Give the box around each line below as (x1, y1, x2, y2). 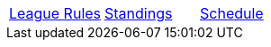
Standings (104, 4, 173, 22)
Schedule (200, 4, 264, 22)
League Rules (9, 4, 102, 22)
